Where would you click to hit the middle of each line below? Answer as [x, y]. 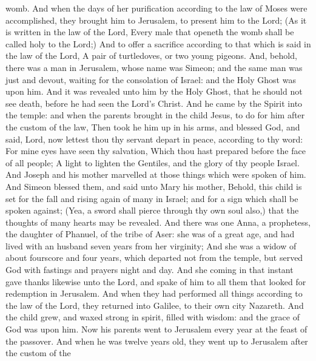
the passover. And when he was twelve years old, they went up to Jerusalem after [157, 341]
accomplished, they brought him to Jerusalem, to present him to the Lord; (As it [156, 20]
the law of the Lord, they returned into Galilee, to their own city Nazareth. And [155, 305]
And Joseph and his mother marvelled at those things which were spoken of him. [156, 174]
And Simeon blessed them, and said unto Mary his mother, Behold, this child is [154, 186]
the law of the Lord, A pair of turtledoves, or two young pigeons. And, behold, [151, 56]
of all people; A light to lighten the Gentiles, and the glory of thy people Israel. [153, 162]
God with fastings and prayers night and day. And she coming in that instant [150, 270]
